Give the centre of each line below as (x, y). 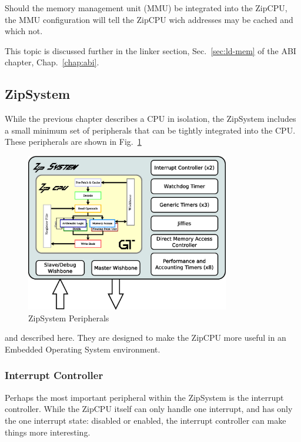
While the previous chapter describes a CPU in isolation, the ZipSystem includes (150, 119)
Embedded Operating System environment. (83, 349)
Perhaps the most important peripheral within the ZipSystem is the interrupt (144, 397)
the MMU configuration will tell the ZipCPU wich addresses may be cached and (149, 19)
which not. (24, 31)
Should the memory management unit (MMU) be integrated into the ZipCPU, (146, 8)
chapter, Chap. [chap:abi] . (52, 62)
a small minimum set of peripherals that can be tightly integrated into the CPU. (150, 130)
